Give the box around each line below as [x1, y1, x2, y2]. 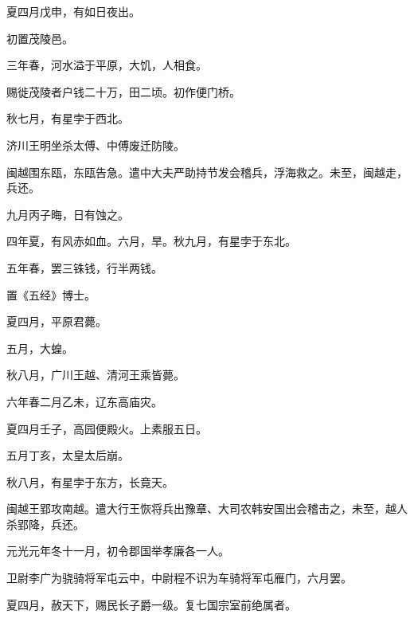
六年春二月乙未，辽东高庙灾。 [6, 393, 162, 409]
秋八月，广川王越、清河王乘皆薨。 [6, 366, 185, 383]
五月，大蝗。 [6, 339, 73, 356]
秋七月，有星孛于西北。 [6, 110, 129, 127]
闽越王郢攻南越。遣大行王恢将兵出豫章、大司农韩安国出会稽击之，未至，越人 [6, 500, 408, 517]
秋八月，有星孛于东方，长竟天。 [6, 473, 174, 490]
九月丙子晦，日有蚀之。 [6, 205, 129, 222]
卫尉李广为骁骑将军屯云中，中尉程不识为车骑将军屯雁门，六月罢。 [6, 569, 352, 586]
